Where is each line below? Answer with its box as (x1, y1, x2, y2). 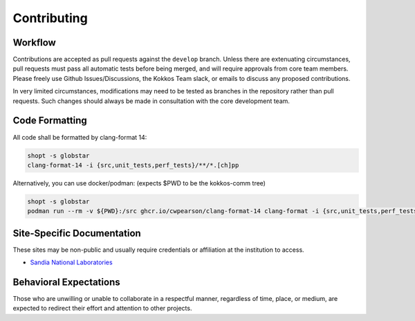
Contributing (12, 10, 88, 26)
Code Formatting (12, 115, 87, 127)
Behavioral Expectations (12, 276, 120, 288)
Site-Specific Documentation (12, 227, 141, 239)
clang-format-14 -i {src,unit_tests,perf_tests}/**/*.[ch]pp (27, 161, 239, 169)
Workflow (12, 37, 57, 48)
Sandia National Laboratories (30, 258, 113, 266)
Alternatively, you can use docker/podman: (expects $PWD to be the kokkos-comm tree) (12, 178, 266, 187)
